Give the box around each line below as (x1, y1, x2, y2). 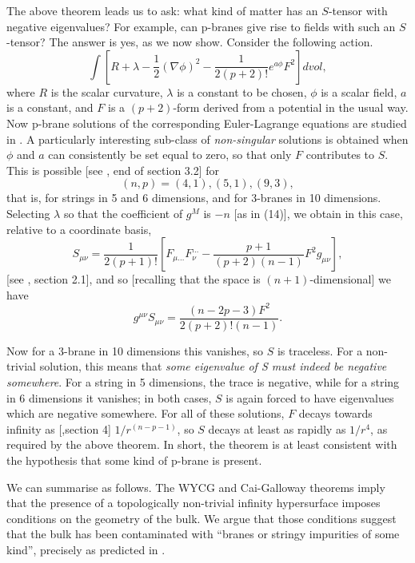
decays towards (298, 405, 373, 422)
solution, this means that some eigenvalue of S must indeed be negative (39, 358, 387, 375)
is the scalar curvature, (50, 83, 163, 100)
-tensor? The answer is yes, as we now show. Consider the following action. (6, 34, 373, 50)
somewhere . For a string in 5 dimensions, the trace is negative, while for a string (6, 374, 400, 391)
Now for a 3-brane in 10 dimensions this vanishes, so (6, 342, 263, 359)
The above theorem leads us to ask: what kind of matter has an (6, 2, 318, 18)
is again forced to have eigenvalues (225, 389, 394, 406)
